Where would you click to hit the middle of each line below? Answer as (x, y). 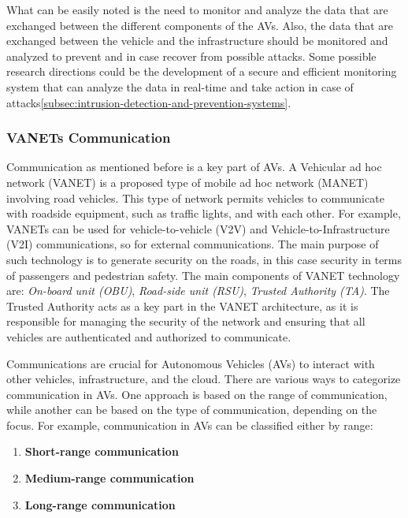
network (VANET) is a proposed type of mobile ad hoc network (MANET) (187, 182)
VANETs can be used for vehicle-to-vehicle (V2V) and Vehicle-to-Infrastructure (198, 228)
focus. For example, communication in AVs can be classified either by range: (190, 425)
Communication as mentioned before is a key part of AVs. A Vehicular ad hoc (194, 167)
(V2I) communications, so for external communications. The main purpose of (193, 244)
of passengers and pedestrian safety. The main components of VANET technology (203, 275)
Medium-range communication (109, 478)
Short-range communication (102, 451)
